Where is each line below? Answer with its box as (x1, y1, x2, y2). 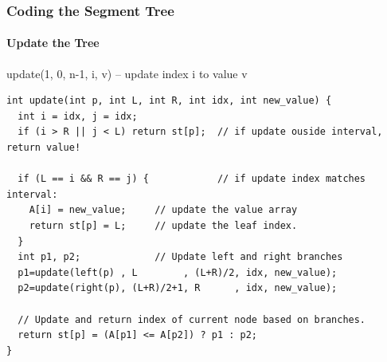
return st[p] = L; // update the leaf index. (29, 219, 298, 231)
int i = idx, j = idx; (18, 110, 138, 122)
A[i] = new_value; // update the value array (29, 204, 298, 216)
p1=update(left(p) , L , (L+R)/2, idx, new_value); (18, 266, 338, 278)
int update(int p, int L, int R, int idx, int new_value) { (6, 95, 332, 107)
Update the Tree (6, 34, 100, 51)
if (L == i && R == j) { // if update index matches (18, 173, 366, 185)
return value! (6, 142, 81, 154)
